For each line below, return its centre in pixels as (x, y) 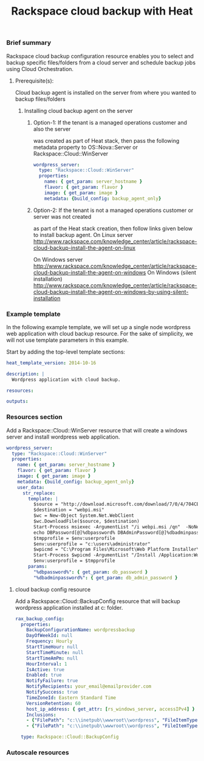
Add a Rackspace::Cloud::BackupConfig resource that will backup (97, 601)
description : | (25, 374)
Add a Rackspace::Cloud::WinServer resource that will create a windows (97, 430)
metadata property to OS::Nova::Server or (86, 147)
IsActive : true (46, 669)
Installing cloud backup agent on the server (79, 111)
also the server (52, 129)
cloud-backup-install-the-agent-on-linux (84, 248)
